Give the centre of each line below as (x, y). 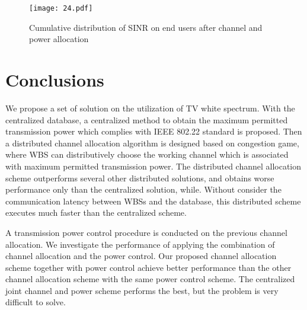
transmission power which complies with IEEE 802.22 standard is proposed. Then (154, 131)
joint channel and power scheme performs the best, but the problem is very (142, 290)
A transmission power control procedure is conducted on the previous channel (146, 232)
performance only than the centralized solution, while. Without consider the (143, 189)
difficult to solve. (36, 302)
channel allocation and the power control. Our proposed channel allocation (141, 256)
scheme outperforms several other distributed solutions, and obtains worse (140, 178)
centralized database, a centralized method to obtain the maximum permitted (147, 119)
